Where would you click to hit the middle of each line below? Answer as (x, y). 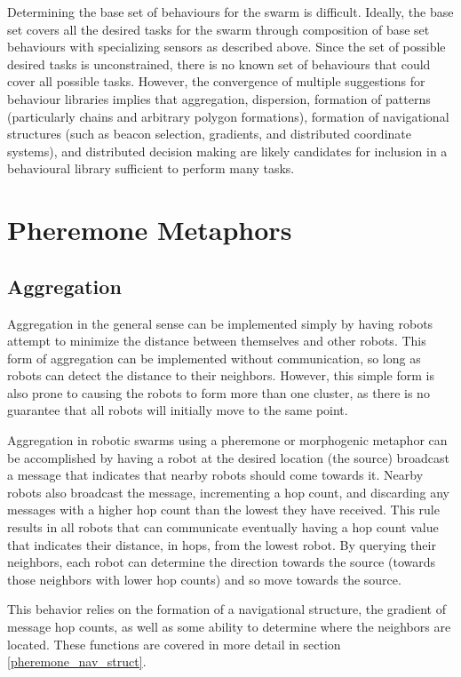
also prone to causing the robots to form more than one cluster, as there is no (219, 392)
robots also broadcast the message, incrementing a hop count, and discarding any (229, 492)
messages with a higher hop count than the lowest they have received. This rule (223, 510)
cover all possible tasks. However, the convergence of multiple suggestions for (216, 81)
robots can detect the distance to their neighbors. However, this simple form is (221, 375)
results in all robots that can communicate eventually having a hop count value (223, 527)
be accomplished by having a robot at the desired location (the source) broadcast (228, 457)
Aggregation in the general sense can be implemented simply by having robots (220, 323)
